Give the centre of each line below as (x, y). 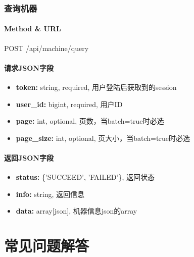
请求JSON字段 (29, 67)
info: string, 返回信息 (50, 194)
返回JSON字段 (29, 158)
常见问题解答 (47, 246)
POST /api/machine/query (46, 48)
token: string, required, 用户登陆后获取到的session (96, 87)
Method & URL (33, 29)
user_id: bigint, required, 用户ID (69, 104)
